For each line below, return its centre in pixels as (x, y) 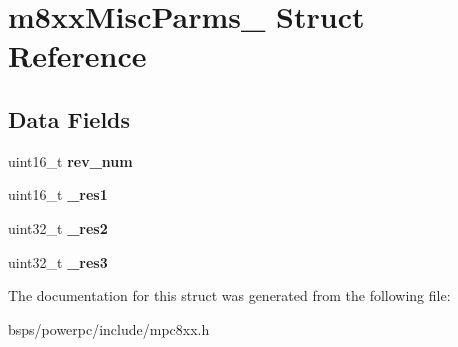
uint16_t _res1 (58, 194)
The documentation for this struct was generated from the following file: (229, 295)
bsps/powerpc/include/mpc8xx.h (109, 328)
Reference (77, 55)
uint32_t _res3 (58, 261)
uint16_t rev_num (70, 160)
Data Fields (69, 118)
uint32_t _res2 (58, 227)
